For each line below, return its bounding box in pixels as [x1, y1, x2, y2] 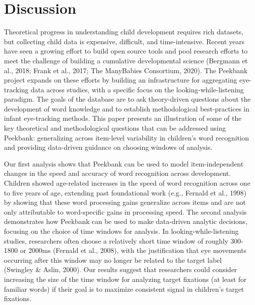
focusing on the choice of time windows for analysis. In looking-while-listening [4, 226, 239, 236]
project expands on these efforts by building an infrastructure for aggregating [4, 75, 237, 85]
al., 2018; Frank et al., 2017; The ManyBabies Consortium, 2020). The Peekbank [4, 65, 248, 75]
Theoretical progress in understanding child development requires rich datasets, [4, 27, 244, 37]
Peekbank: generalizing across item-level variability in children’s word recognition [4, 132, 249, 142]
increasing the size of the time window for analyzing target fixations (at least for [4, 274, 247, 284]
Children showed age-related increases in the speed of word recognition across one [4, 178, 251, 188]
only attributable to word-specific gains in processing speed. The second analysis [4, 206, 247, 217]
